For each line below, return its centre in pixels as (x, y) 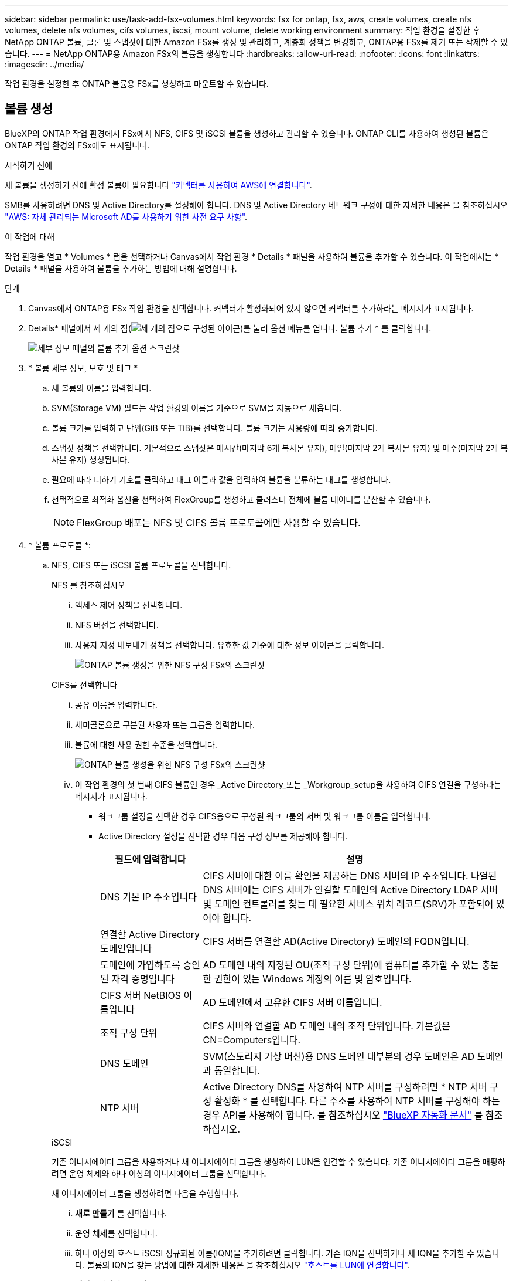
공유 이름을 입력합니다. (116, 704)
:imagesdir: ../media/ (45, 64)
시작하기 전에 (29, 165)
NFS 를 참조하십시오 (88, 585)
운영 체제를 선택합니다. (116, 1233)
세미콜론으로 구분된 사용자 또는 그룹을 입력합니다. (165, 724)
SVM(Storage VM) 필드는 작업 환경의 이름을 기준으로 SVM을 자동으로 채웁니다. (197, 408)
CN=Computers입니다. (252, 1040)
